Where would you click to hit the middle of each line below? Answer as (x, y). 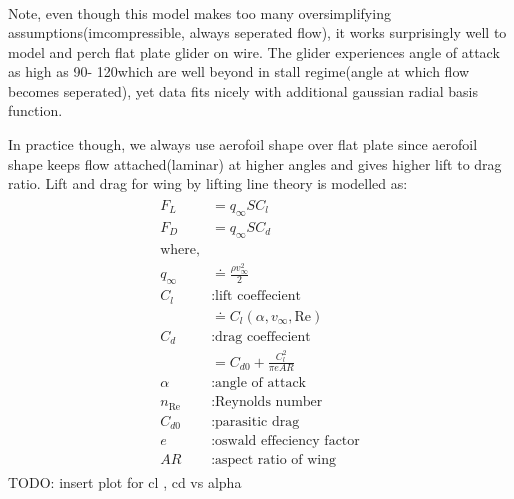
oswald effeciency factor (287, 441)
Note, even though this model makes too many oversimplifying (199, 12)
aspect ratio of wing (276, 460)
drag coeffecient (263, 336)
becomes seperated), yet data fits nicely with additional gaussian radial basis (243, 90)
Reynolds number (269, 402)
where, (180, 249)
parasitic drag (257, 421)
